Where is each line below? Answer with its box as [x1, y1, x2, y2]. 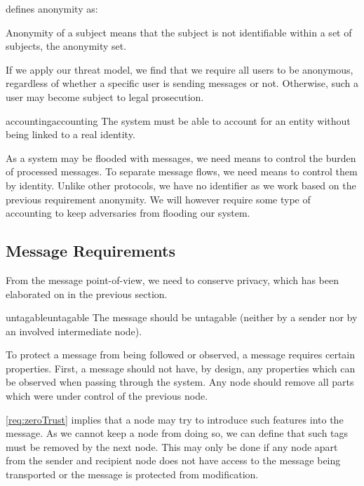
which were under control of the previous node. [6, 389, 208, 403]
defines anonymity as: [6, 1, 98, 15]
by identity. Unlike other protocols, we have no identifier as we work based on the [6, 177, 356, 192]
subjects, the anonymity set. [6, 39, 127, 53]
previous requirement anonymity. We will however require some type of [6, 191, 311, 206]
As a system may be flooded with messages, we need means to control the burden [6, 150, 356, 165]
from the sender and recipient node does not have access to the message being [6, 453, 341, 468]
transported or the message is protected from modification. [6, 467, 259, 482]
